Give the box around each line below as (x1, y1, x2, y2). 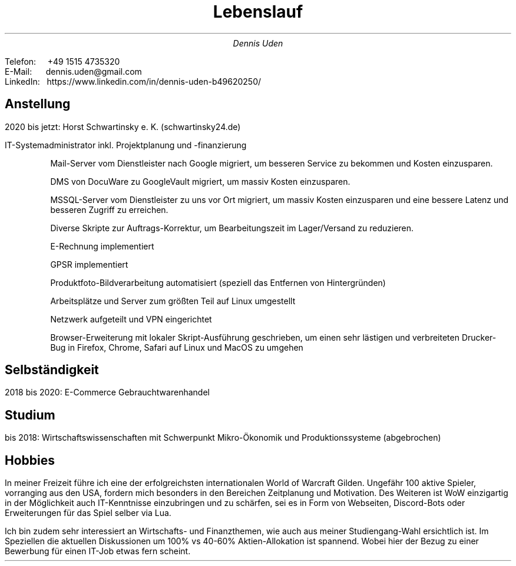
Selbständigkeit (5, 362, 99, 378)
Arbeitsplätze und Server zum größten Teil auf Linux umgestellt (50, 295, 296, 306)
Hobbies (5, 452, 55, 468)
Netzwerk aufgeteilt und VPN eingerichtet (50, 314, 212, 324)
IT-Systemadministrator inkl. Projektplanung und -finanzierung (5, 139, 247, 150)
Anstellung (5, 96, 71, 112)
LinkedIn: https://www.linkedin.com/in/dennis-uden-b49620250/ (5, 76, 262, 86)
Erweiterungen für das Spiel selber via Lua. (5, 508, 171, 518)
